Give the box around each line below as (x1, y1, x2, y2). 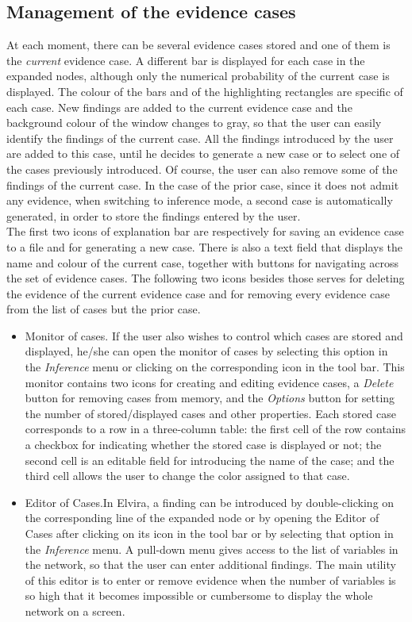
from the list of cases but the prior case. (6, 301, 201, 317)
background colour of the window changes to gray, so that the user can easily (6, 114, 382, 131)
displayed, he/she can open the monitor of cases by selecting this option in (25, 343, 388, 359)
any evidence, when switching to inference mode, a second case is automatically (6, 192, 393, 209)
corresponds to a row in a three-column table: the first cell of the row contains (25, 420, 406, 437)
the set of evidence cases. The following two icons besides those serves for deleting (6, 270, 405, 286)
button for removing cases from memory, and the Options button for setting (25, 390, 395, 406)
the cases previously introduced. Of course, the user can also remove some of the (6, 160, 398, 177)
